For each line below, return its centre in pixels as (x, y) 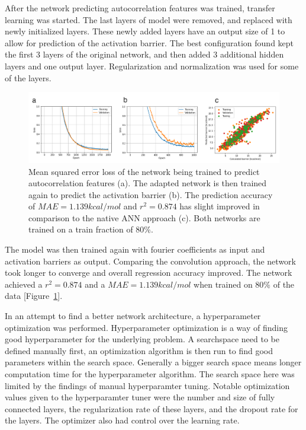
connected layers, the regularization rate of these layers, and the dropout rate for (152, 408)
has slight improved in (220, 206)
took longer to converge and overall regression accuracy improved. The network (149, 273)
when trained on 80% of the (244, 284)
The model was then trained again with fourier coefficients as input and (135, 249)
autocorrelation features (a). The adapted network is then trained (148, 183)
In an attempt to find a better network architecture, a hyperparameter (133, 316)
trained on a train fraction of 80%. (91, 229)
